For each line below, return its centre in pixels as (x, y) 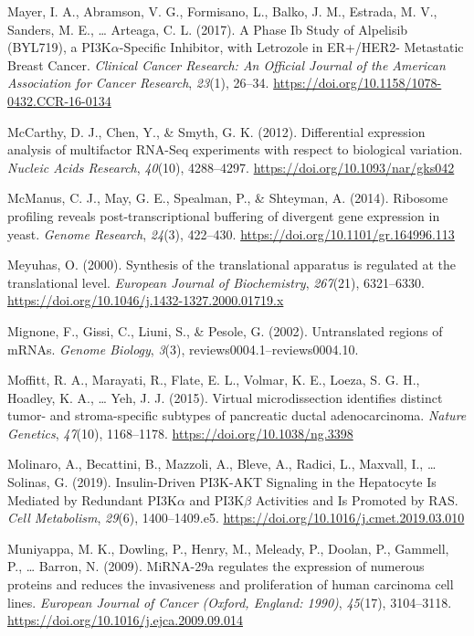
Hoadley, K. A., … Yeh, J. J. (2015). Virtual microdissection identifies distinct (225, 397)
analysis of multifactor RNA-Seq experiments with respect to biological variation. (235, 149)
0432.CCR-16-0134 (59, 100)
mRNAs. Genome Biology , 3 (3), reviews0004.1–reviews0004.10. (183, 349)
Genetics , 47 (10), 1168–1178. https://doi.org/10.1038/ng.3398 (180, 433)
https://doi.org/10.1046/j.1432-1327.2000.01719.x (146, 300)
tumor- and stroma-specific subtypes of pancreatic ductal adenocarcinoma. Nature (237, 415)
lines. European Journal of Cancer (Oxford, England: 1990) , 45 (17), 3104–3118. (230, 602)
